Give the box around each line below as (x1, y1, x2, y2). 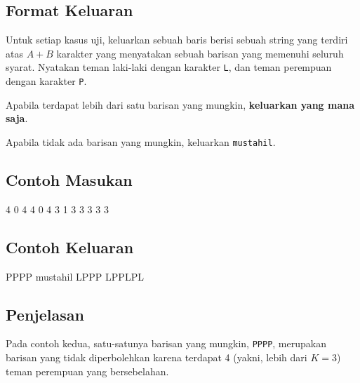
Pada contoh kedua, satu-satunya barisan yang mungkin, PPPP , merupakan (6, 336, 326, 351)
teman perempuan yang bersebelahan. (6, 363, 169, 378)
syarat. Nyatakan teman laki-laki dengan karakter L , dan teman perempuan (6, 60, 332, 74)
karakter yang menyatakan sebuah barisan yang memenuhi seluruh (56, 46, 344, 60)
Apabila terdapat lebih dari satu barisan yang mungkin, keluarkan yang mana (6, 97, 355, 112)
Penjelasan (6, 303, 84, 325)
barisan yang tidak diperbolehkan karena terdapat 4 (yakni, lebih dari (6, 350, 307, 364)
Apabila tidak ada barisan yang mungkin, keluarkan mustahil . (6, 134, 276, 149)
